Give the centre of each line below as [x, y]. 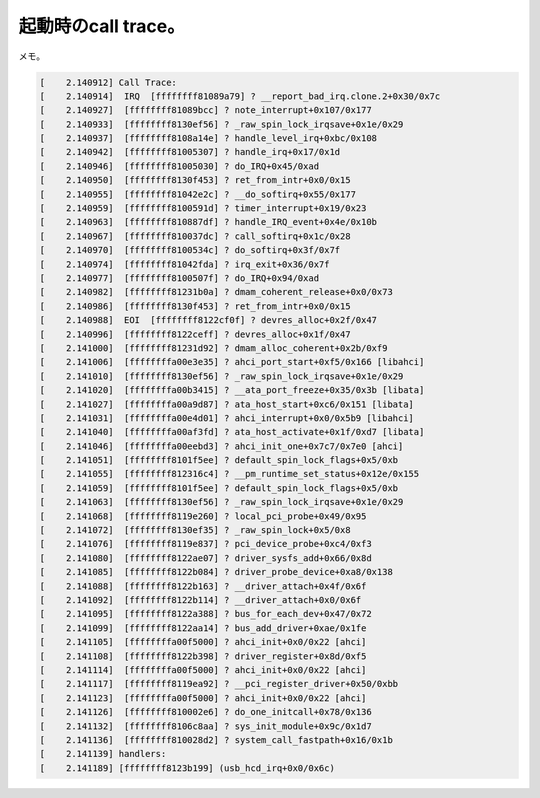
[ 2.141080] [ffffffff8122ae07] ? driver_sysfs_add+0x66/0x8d [205, 558]
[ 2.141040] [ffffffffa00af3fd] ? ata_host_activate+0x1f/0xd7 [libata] [232, 432]
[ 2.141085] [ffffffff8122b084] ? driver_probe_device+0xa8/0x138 [216, 572]
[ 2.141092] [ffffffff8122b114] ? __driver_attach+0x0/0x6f [200, 599]
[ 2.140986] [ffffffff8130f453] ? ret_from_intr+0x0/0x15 [195, 306]
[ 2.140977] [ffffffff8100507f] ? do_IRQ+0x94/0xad [179, 278]
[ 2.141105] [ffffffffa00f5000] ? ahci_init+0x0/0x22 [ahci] [203, 642]
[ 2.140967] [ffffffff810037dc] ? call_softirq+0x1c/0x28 [195, 236]
